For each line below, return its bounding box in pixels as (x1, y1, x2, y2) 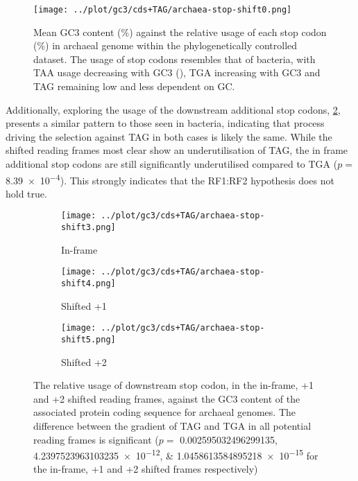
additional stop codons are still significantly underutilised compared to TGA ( (6, 157, 338, 170)
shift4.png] (61, 279, 116, 288)
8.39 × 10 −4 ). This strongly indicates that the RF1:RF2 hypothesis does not (6, 170, 334, 187)
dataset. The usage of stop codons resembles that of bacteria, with (33, 51, 316, 66)
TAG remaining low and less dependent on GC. (33, 79, 235, 94)
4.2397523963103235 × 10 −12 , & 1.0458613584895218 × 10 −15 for (33, 446, 318, 462)
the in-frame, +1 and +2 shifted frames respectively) (33, 462, 258, 476)
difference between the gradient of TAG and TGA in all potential (33, 418, 312, 432)
